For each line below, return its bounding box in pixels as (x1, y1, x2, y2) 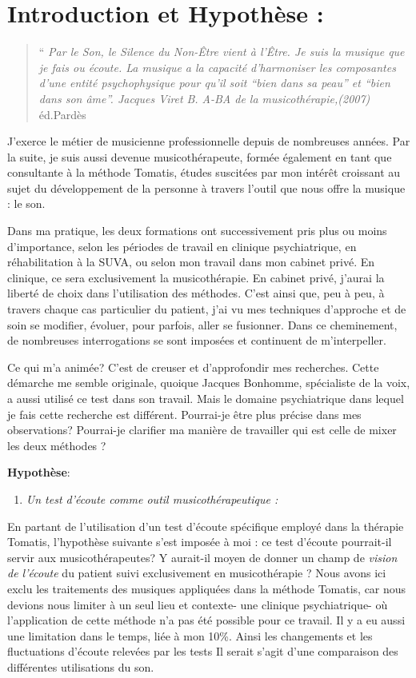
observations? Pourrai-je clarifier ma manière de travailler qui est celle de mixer (7, 421, 397, 438)
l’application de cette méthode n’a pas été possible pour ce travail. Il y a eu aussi (7, 612, 406, 628)
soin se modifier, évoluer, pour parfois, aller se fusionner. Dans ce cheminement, (7, 316, 398, 333)
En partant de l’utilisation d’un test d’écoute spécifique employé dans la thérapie (7, 517, 404, 534)
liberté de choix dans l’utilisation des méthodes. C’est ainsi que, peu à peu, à (7, 285, 385, 301)
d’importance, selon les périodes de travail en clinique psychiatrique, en (7, 237, 357, 254)
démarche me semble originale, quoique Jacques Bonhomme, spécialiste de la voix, (7, 374, 410, 391)
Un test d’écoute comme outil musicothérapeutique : (26, 490, 278, 507)
